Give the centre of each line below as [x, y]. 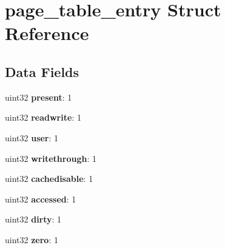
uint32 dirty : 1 [33, 219]
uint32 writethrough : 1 [51, 158]
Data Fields [42, 71]
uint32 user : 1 [32, 137]
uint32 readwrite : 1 [43, 117]
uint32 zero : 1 [32, 239]
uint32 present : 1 [39, 97]
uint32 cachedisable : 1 [49, 179]
